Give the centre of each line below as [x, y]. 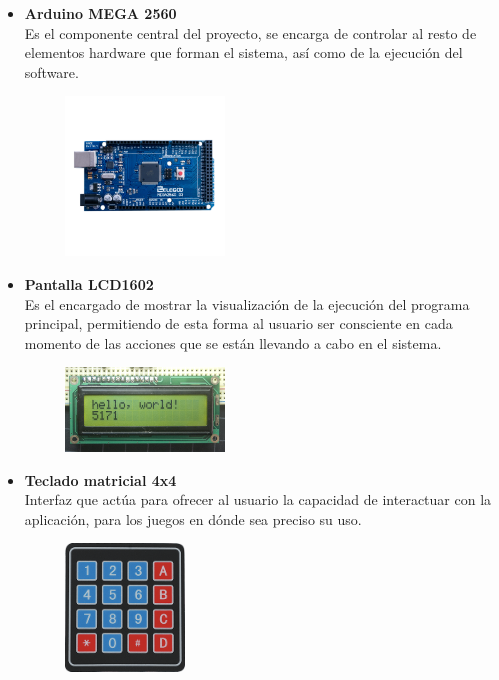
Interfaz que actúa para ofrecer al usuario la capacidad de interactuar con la [258, 499]
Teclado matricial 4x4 [100, 479]
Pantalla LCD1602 [89, 284]
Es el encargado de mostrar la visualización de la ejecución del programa [247, 303]
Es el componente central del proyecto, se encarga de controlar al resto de [250, 32]
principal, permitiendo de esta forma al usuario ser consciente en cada [238, 323]
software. [51, 71]
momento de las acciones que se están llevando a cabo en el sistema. [233, 342]
